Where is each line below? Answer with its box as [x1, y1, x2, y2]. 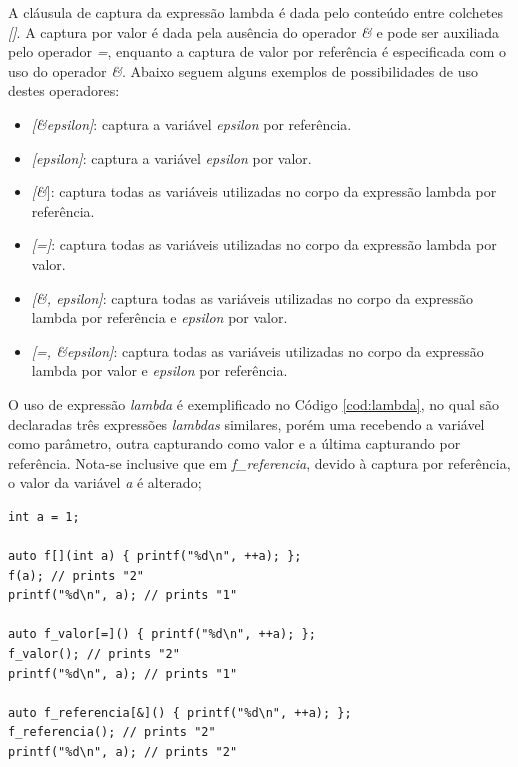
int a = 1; [8, 509, 80, 524]
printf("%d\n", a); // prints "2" [8, 745, 238, 759]
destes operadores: [8, 80, 120, 101]
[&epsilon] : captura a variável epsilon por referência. [31, 113, 352, 134]
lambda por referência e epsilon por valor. [31, 307, 288, 328]
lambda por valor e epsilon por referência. [31, 360, 288, 381]
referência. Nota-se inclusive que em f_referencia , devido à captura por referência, [8, 452, 511, 473]
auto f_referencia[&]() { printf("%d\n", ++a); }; [8, 705, 352, 720]
